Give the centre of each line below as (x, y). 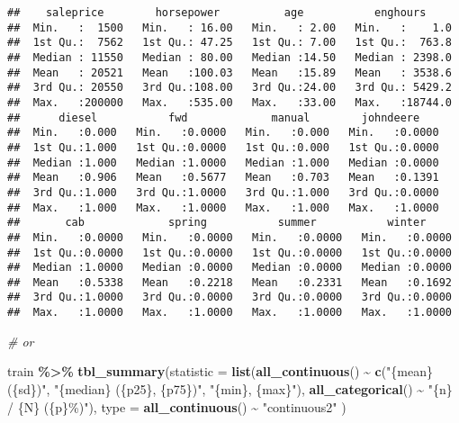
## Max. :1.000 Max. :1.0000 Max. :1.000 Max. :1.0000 (223, 207)
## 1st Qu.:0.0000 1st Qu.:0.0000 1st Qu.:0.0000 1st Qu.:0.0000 (229, 252)
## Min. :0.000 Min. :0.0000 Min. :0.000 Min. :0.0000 (223, 133)
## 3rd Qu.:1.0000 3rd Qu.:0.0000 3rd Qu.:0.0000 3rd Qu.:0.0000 (229, 297)
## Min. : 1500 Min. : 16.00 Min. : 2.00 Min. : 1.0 (229, 27)
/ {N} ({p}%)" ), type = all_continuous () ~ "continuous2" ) (177, 406)
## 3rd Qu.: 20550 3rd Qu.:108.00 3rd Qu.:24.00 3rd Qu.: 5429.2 (229, 88)
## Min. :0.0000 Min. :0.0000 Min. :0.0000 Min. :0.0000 (229, 237)
